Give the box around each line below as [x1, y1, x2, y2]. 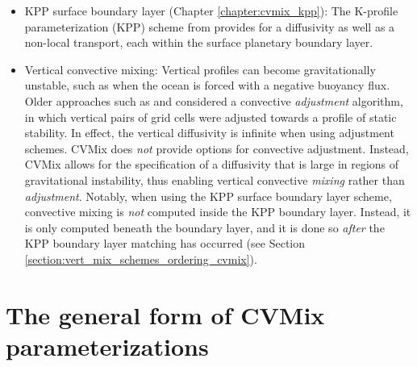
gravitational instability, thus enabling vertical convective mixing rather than [24, 171, 405, 188]
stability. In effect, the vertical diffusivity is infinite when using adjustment [24, 124, 394, 141]
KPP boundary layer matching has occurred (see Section [24, 235, 306, 252]
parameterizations [6, 329, 209, 362]
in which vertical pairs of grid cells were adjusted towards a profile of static [24, 108, 397, 125]
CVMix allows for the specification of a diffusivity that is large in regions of [24, 156, 399, 173]
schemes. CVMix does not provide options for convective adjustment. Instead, [24, 140, 409, 156]
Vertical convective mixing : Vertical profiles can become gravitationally [24, 60, 376, 77]
